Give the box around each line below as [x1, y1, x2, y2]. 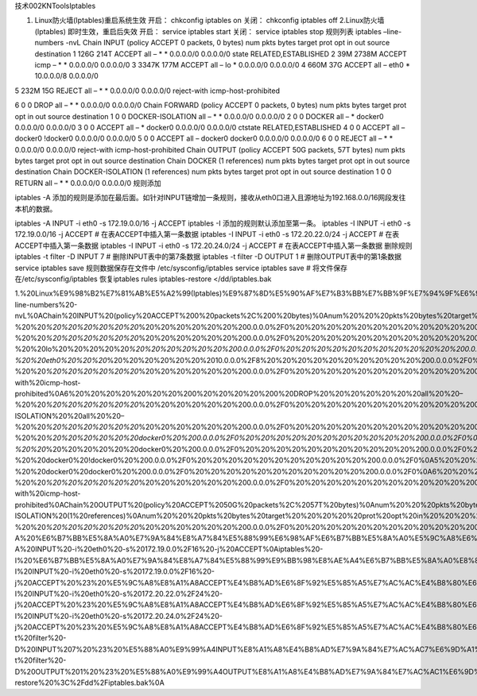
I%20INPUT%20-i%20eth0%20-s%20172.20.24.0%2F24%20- [14, 611, 223, 621]
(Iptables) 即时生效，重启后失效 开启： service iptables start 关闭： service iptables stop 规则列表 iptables [34, 26, 382, 36]
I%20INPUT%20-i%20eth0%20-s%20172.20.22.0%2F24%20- [14, 589, 223, 598]
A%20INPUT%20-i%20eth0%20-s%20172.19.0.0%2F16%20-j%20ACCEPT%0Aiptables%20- [14, 544, 324, 554]
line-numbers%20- [14, 300, 78, 309]
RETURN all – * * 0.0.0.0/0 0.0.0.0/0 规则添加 [14, 178, 162, 188]
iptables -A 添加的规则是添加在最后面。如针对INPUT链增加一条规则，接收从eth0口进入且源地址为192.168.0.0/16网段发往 [14, 193, 406, 203]
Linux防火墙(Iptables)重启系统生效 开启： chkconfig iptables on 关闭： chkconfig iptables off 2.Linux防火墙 [34, 16, 385, 25]
